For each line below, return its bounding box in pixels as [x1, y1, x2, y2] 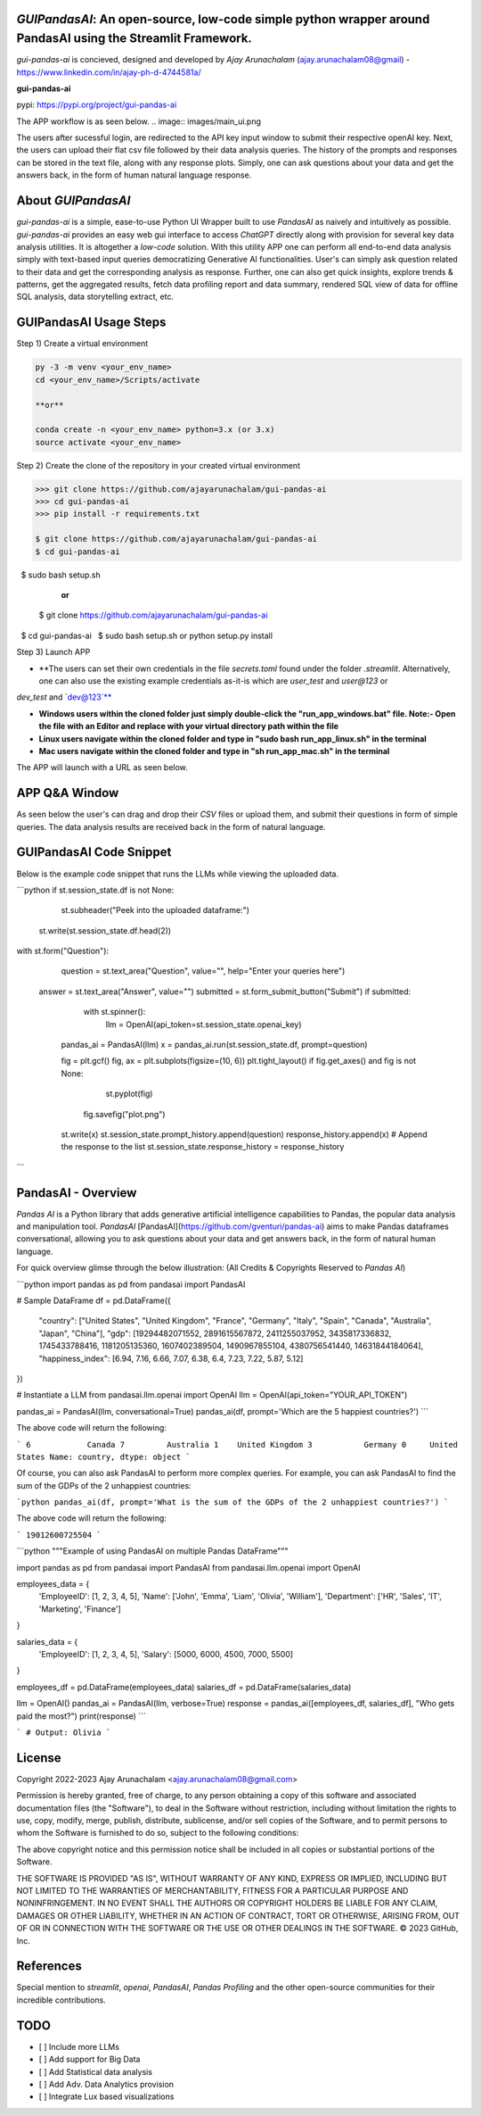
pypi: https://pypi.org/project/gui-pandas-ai [16, 99, 177, 111]
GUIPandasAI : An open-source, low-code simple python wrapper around [16, 12, 430, 27]
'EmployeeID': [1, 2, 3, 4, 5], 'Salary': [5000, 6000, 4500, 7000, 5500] [38, 1649, 294, 1659]
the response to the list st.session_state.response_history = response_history [61, 1141, 345, 1152]
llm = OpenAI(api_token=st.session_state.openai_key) [105, 1018, 302, 1030]
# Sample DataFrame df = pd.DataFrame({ [16, 1295, 171, 1307]
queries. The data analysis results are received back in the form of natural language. [16, 821, 326, 832]
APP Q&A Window [16, 785, 119, 801]
